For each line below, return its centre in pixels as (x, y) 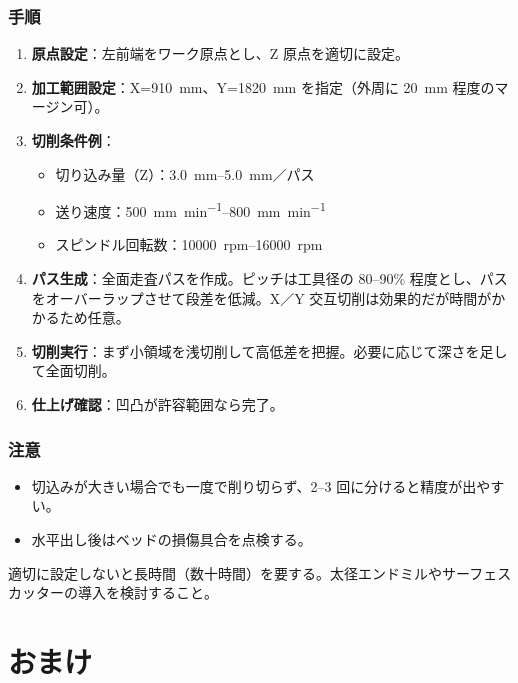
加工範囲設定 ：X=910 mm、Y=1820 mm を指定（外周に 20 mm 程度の (263, 86)
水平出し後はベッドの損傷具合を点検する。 (171, 539)
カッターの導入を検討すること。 (113, 592)
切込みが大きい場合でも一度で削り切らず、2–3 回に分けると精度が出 (254, 485)
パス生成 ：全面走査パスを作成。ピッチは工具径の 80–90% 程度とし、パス (269, 278)
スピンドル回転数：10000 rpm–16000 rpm (189, 244)
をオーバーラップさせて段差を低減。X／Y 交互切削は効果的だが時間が (261, 297)
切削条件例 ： (73, 140)
